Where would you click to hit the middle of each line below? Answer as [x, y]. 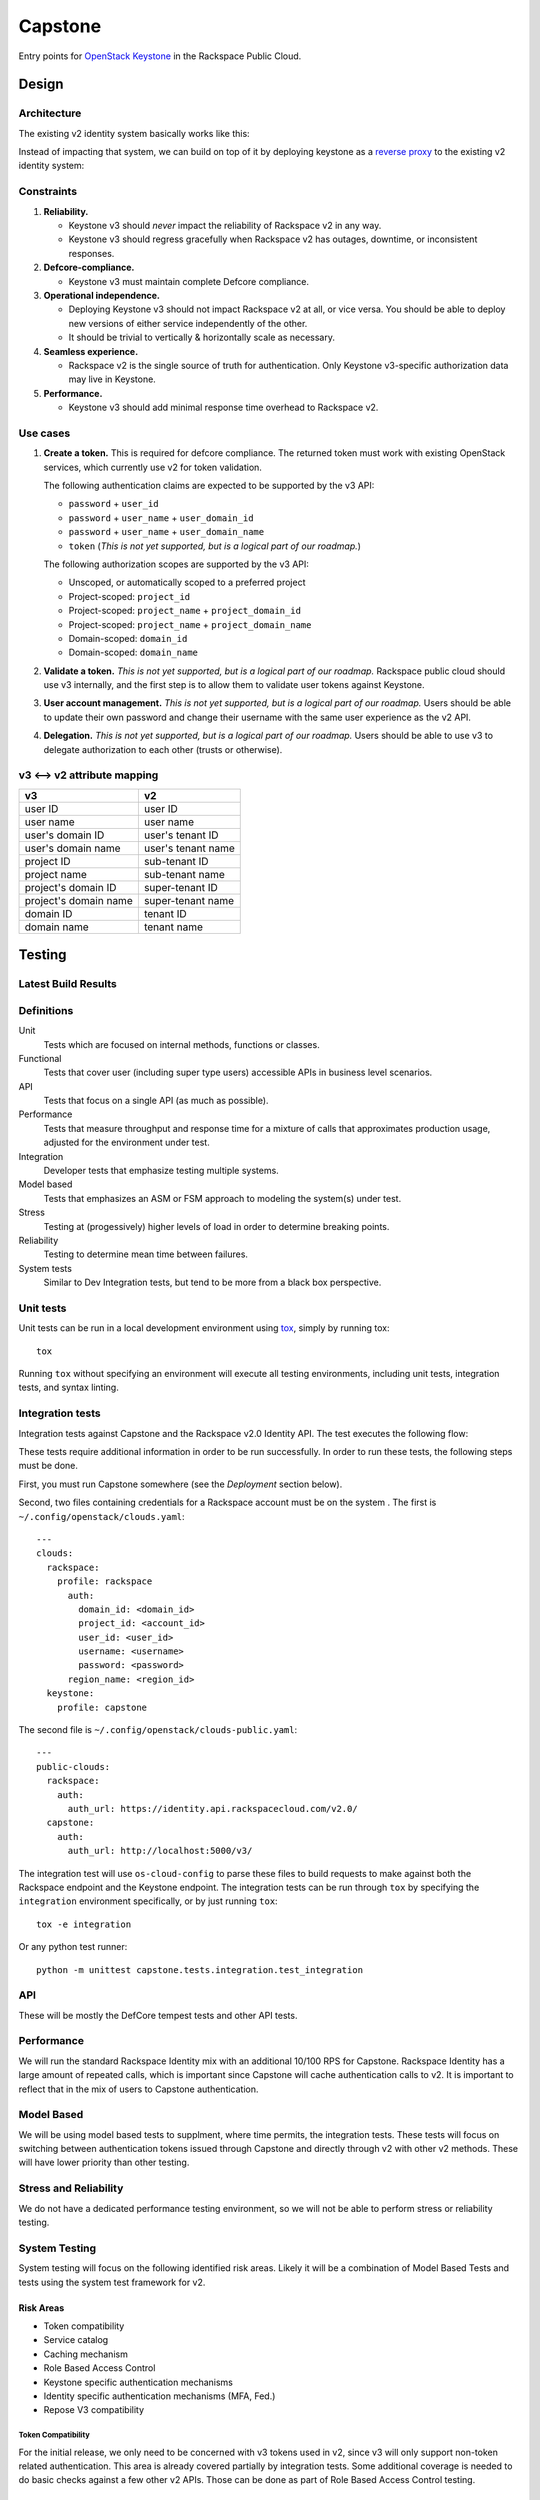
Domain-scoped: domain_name [133, 652]
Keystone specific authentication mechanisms [138, 2382]
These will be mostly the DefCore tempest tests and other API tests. [158, 2015]
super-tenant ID [181, 887]
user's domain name [72, 848]
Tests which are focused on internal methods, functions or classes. [181, 1044]
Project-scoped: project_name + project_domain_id [185, 611]
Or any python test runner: [73, 1947]
